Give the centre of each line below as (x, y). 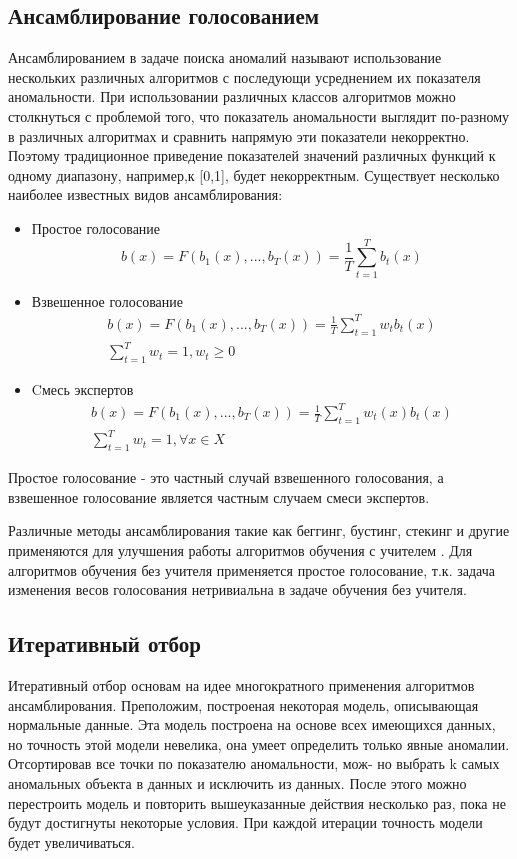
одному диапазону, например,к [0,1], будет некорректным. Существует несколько (254, 174)
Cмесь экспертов (82, 388)
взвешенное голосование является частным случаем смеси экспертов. (219, 496)
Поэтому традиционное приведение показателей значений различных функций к (252, 155)
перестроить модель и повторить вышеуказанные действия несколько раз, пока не (257, 802)
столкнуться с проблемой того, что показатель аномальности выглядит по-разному (259, 115)
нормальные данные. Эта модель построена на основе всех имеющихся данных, (252, 724)
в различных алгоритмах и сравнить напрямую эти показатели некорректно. (239, 135)
